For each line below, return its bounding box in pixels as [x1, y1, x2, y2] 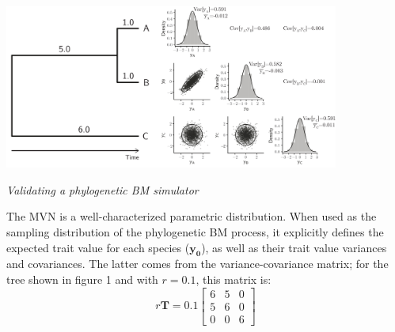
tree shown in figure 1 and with [6, 270, 158, 287]
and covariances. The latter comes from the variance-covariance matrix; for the [6, 255, 389, 272]
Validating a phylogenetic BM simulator [6, 181, 199, 198]
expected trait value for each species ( [6, 239, 190, 255]
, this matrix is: [196, 270, 272, 287]
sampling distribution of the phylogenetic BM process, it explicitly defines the [6, 223, 384, 240]
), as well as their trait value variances [201, 239, 387, 255]
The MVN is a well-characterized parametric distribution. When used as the [6, 208, 377, 224]
